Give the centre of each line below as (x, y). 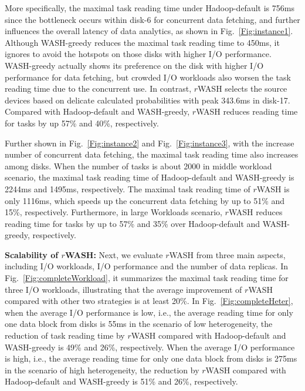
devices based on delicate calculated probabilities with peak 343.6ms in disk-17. (148, 100)
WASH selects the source (243, 88)
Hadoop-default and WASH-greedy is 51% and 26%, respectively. (121, 381)
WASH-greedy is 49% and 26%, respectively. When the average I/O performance (150, 347)
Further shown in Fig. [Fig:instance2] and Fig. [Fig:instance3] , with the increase (150, 143)
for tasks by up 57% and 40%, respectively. (82, 123)
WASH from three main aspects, (227, 254)
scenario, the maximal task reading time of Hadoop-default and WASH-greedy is (150, 177)
